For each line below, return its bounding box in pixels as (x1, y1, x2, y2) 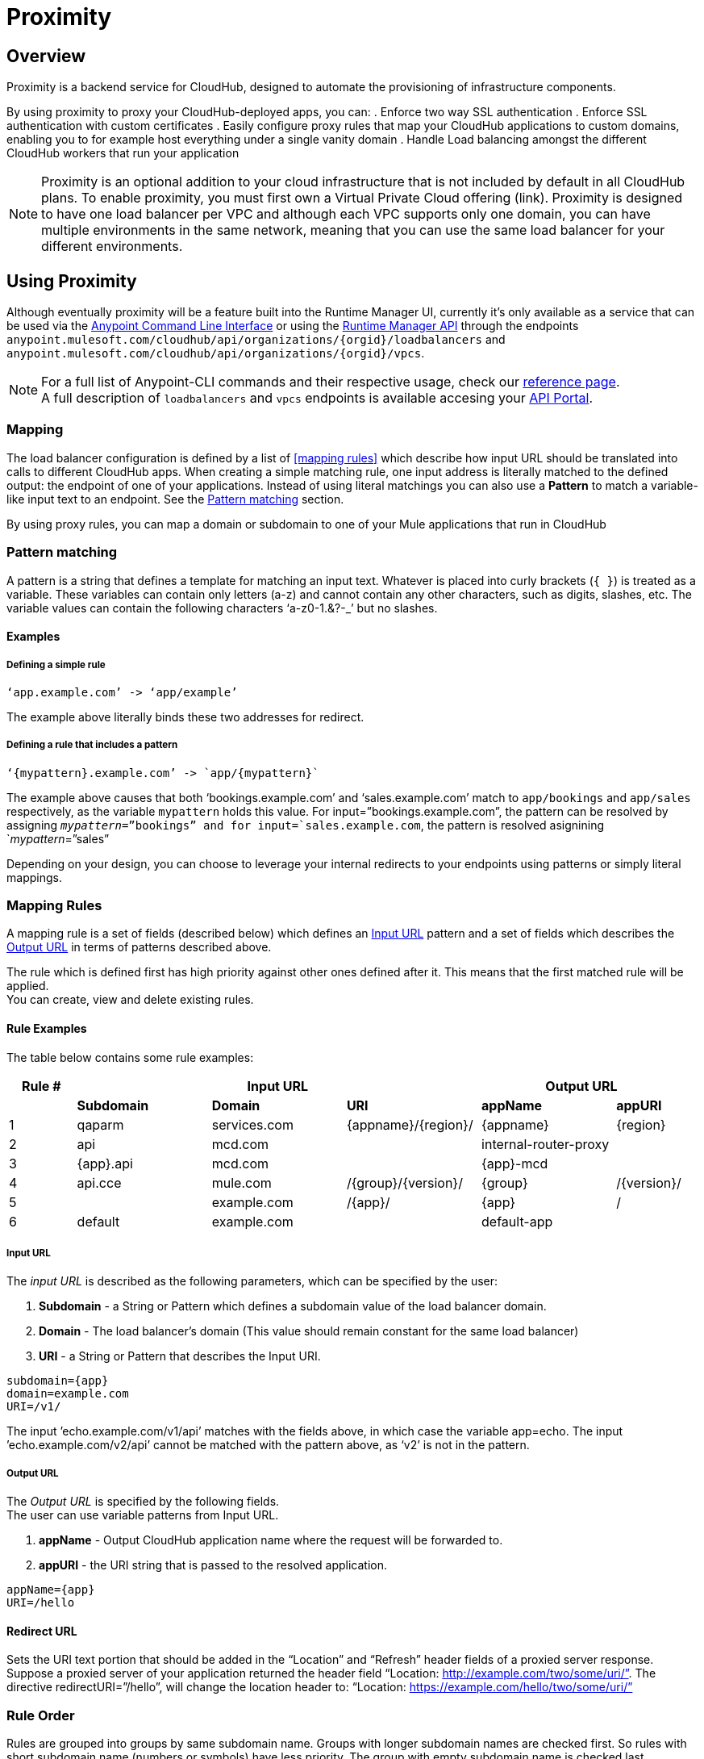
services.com (211, 1116, 294, 1133)
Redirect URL (6, 1623, 77, 1638)
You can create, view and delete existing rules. (6, 992, 254, 1007)
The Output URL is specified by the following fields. (6, 1494, 280, 1509)
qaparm (77, 1116, 124, 1133)
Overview (6, 45, 86, 66)
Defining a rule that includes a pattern (6, 739, 178, 751)
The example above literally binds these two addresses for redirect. (6, 709, 364, 724)
